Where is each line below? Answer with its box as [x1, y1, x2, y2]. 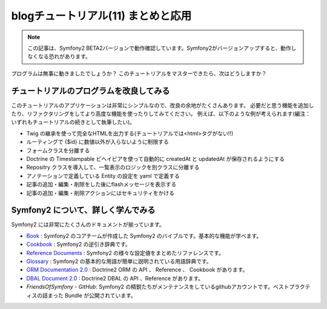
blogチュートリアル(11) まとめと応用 [11, 9, 192, 22]
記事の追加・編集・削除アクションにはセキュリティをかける [26, 189, 175, 197]
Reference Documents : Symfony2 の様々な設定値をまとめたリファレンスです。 [26, 249, 224, 256]
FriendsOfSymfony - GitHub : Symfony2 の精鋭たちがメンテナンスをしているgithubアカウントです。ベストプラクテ [26, 283, 311, 291]
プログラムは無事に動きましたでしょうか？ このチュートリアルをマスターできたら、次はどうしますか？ [11, 70, 267, 77]
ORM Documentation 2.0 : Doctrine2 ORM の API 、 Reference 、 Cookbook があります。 [26, 266, 248, 273]
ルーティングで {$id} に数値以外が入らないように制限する [26, 138, 169, 146]
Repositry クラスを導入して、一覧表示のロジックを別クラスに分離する [26, 164, 200, 171]
